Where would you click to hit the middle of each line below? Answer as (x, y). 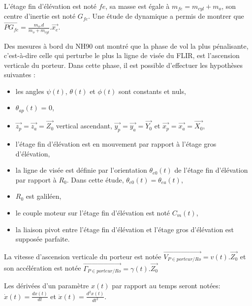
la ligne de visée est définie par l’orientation (81, 170)
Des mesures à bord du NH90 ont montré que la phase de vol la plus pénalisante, (126, 46)
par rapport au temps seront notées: (166, 286)
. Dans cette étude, (95, 179)
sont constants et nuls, (152, 91)
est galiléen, (44, 196)
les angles (30, 91)
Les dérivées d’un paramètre (47, 286)
